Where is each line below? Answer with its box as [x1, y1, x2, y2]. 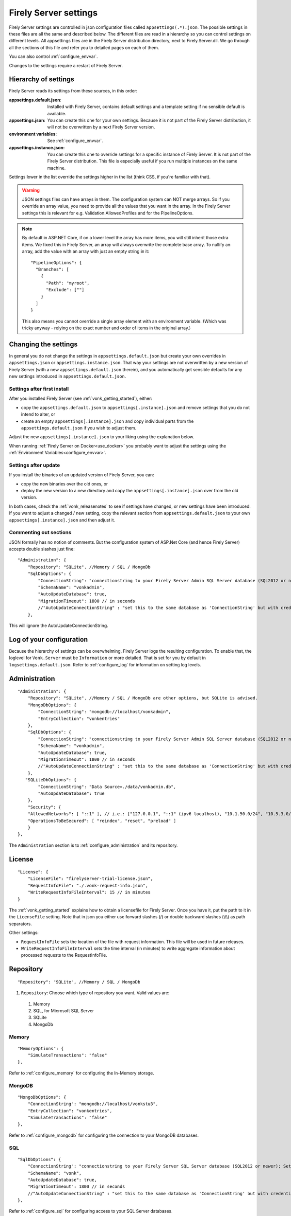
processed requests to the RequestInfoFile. [21, 952, 108, 958]
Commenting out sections [9, 529, 72, 536]
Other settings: [9, 930, 39, 936]
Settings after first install [9, 385, 69, 392]
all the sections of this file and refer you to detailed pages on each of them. [9, 44, 160, 51]
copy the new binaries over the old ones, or [21, 481, 108, 486]
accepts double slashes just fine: [9, 546, 75, 552]
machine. [47, 165, 66, 171]
